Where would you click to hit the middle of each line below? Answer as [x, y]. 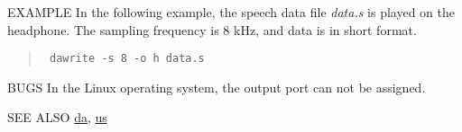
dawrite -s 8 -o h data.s [127, 59]
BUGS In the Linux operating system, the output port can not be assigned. [217, 87]
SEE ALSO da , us [57, 117]
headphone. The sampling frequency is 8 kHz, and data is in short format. [212, 29]
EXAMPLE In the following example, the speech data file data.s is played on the [231, 12]
